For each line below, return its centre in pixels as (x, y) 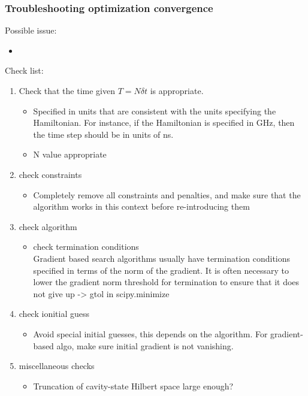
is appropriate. (177, 90)
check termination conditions (86, 247)
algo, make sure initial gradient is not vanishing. (145, 345)
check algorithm (48, 226)
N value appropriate (70, 154)
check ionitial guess (54, 314)
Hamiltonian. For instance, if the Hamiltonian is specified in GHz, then (164, 123)
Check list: (24, 70)
